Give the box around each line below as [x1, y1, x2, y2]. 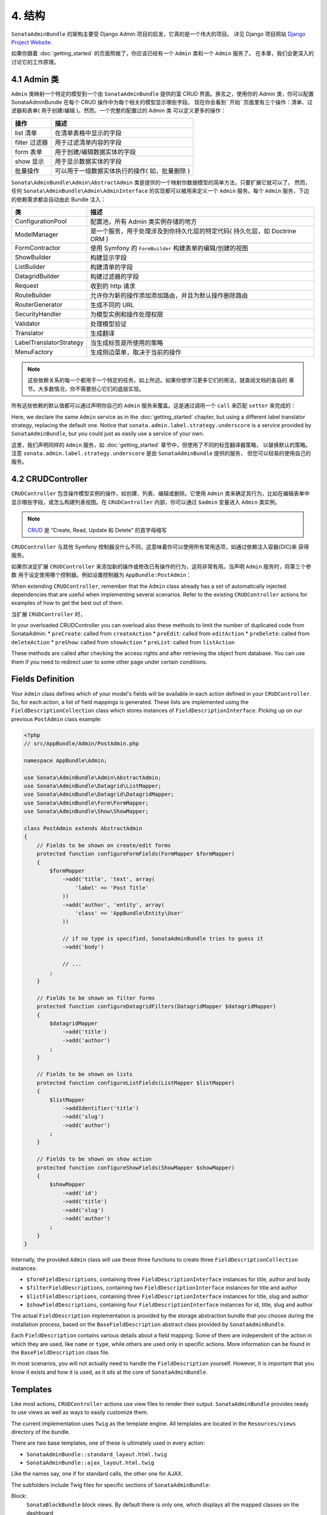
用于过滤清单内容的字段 [54, 138, 122, 147]
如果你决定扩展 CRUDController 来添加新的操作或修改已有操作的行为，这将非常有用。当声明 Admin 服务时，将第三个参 [11, 562, 311, 570]
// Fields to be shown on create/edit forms [36, 842, 171, 848]
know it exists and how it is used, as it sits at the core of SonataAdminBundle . [11, 1368, 208, 1376]
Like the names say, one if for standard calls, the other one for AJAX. [11, 1470, 183, 1477]
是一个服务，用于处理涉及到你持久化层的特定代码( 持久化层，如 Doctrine [90, 227, 297, 235]
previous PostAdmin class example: [11, 715, 102, 722]
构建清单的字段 [90, 262, 133, 271]
